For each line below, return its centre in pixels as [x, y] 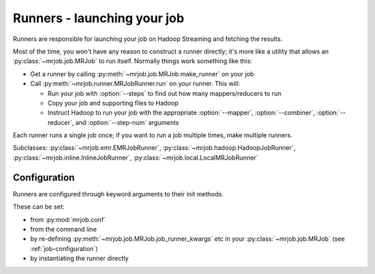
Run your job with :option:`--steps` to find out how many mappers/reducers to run [165, 93]
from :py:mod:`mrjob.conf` [68, 219]
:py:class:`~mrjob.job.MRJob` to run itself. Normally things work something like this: [133, 61]
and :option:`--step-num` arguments [127, 122]
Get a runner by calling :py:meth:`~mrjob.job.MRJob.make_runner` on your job [142, 74]
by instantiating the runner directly [80, 258]
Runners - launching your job [99, 18]
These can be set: [39, 207]
